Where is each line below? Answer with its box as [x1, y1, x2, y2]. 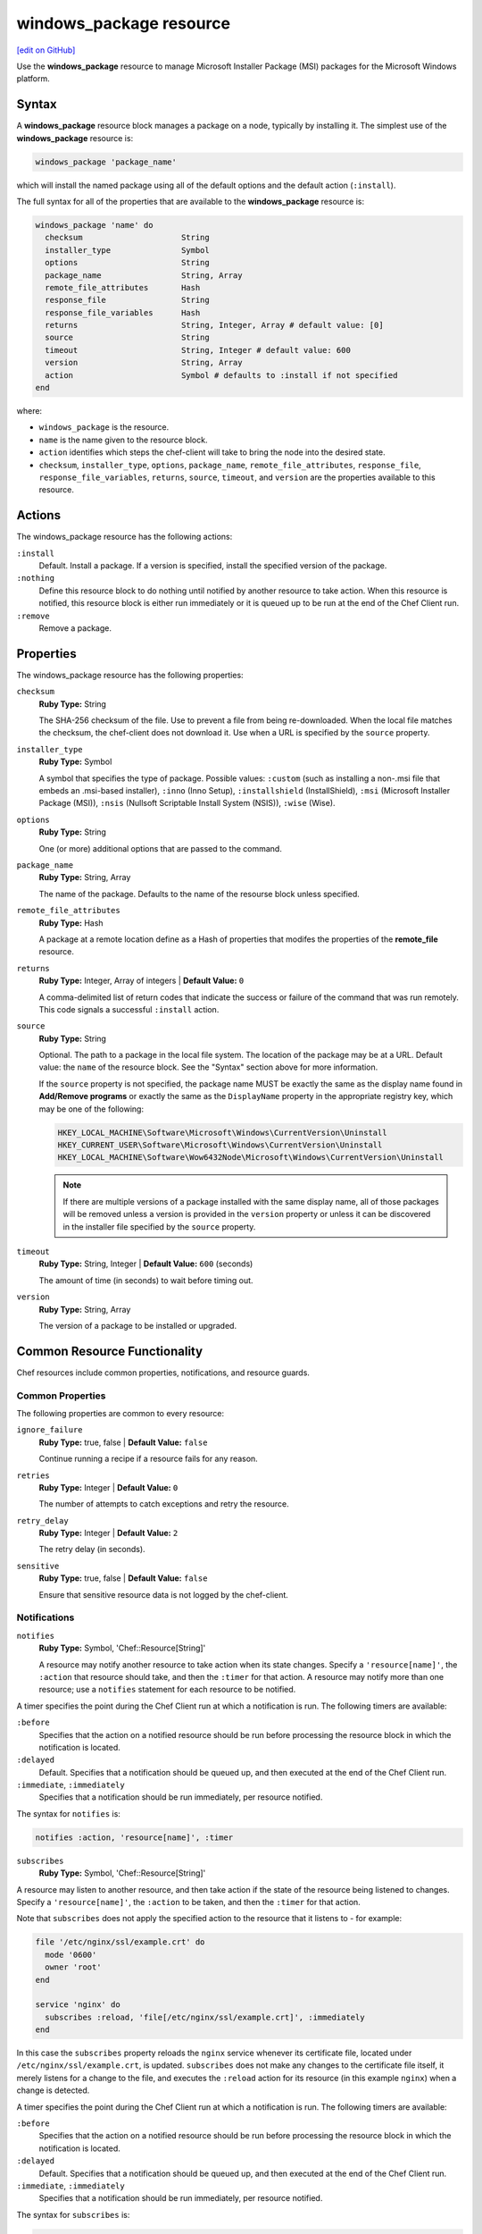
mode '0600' [45, 1949, 97, 1960]
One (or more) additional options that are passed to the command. [38, 843, 283, 853]
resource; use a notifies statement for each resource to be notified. [38, 1684, 296, 1695]
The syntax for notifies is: [16, 1808, 120, 1818]
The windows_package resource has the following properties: [16, 669, 245, 680]
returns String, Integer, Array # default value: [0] [45, 320, 384, 331]
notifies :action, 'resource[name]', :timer [35, 1832, 234, 1843]
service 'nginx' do [35, 2000, 120, 2010]
